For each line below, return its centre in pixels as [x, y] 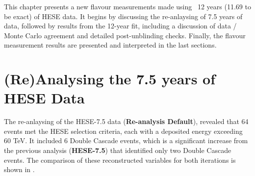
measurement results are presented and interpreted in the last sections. [110, 45]
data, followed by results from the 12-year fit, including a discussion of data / [120, 26]
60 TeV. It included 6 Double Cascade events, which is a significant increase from [126, 140]
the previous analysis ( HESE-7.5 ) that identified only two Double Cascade [118, 150]
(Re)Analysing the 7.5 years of [110, 79]
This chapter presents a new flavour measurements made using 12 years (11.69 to [127, 6]
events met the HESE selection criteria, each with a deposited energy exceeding [123, 131]
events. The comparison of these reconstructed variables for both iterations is [120, 160]
